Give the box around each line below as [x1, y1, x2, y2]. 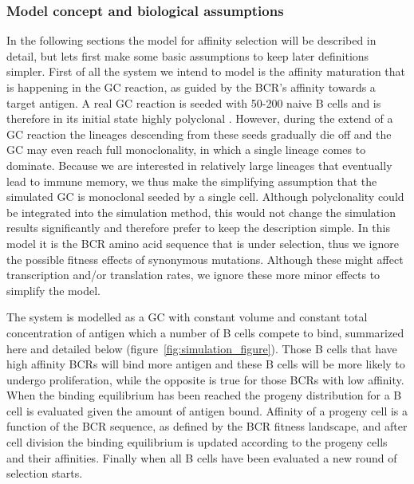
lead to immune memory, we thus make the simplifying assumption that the [6, 172, 377, 189]
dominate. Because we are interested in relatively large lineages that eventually [6, 156, 392, 173]
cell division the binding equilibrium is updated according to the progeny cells [6, 434, 388, 451]
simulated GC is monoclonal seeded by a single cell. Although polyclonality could [6, 188, 404, 205]
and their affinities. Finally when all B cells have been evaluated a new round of [6, 449, 397, 466]
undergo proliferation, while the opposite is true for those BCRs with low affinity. [6, 371, 404, 388]
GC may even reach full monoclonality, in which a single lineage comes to [6, 141, 366, 158]
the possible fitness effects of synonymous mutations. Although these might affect [6, 250, 404, 267]
